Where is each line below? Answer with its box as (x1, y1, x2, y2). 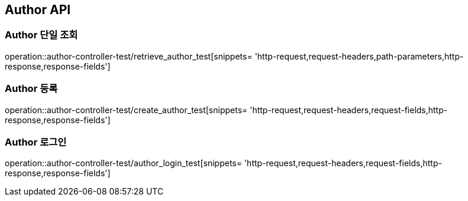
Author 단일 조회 (5, 29, 78, 41)
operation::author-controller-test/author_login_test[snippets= (5, 158, 242, 169)
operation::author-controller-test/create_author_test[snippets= (5, 104, 248, 115)
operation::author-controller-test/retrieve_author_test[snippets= (5, 51, 253, 61)
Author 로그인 (5, 136, 67, 148)
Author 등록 (5, 83, 58, 95)
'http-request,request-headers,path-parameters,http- (254, 51, 464, 61)
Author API (5, 2, 71, 17)
